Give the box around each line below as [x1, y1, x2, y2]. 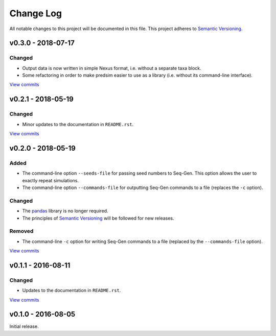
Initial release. [9, 323, 39, 329]
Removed [9, 228, 34, 235]
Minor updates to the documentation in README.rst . [22, 121, 134, 127]
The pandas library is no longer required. [22, 208, 108, 214]
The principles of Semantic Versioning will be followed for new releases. [22, 215, 174, 221]
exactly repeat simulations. [22, 177, 79, 183]
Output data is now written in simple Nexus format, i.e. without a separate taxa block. [22, 65, 201, 71]
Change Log [9, 8, 62, 19]
